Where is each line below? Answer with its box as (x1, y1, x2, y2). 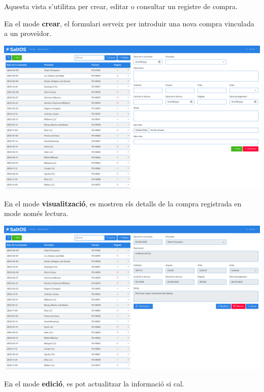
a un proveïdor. (4, 28, 52, 39)
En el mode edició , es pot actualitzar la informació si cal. (4, 378, 184, 389)
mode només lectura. (4, 208, 69, 219)
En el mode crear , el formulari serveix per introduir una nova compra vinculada (4, 18, 254, 28)
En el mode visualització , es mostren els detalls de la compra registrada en (4, 198, 242, 208)
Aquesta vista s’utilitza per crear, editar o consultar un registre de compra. (4, 1, 238, 11)
